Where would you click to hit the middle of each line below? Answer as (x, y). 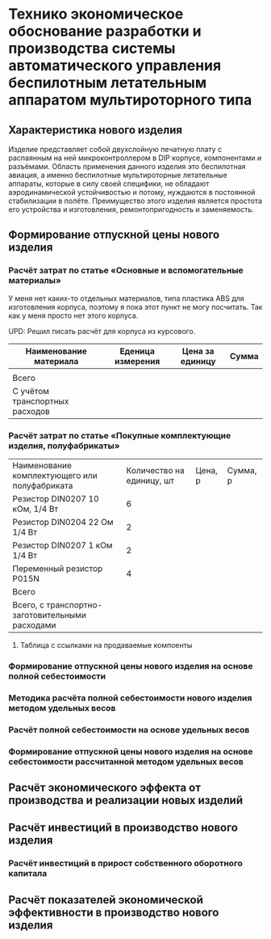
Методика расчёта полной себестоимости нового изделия (130, 698)
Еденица (138, 351)
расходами (34, 625)
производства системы (92, 49)
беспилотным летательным (108, 83)
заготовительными (50, 615)
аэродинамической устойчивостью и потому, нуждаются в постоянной (132, 192)
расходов (31, 411)
